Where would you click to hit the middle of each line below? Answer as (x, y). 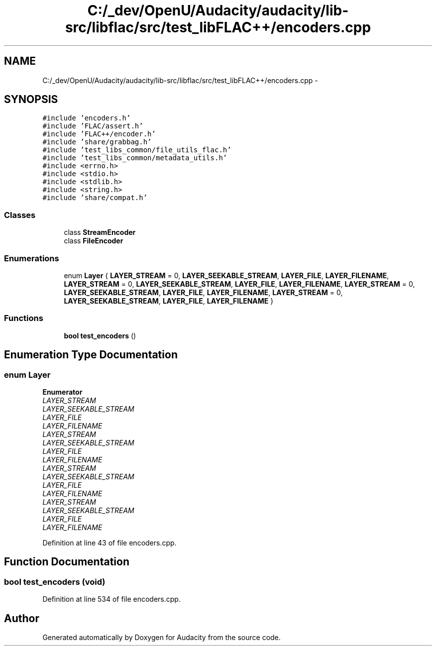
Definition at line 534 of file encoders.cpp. (111, 599)
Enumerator (62, 392)
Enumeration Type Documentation (91, 355)
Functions (24, 318)
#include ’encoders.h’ (87, 118)
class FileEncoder (94, 241)
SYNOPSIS (31, 100)
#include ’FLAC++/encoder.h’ (99, 134)
